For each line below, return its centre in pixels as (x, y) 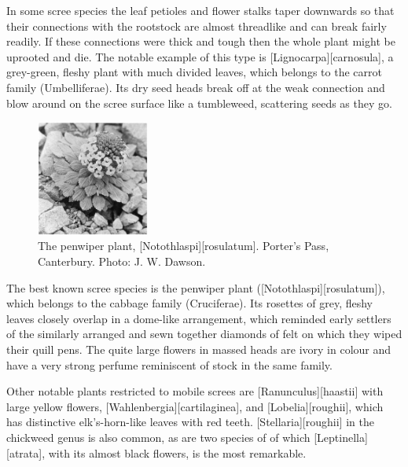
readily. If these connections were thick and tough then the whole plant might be (201, 41)
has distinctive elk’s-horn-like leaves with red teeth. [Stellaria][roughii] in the (190, 422)
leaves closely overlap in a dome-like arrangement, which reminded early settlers (199, 318)
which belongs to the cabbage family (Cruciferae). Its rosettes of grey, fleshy (190, 303)
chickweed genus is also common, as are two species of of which (158, 437)
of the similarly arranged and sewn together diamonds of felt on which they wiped (204, 334)
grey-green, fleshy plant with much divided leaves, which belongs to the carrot (194, 72)
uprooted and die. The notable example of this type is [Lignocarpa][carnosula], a (200, 56)
